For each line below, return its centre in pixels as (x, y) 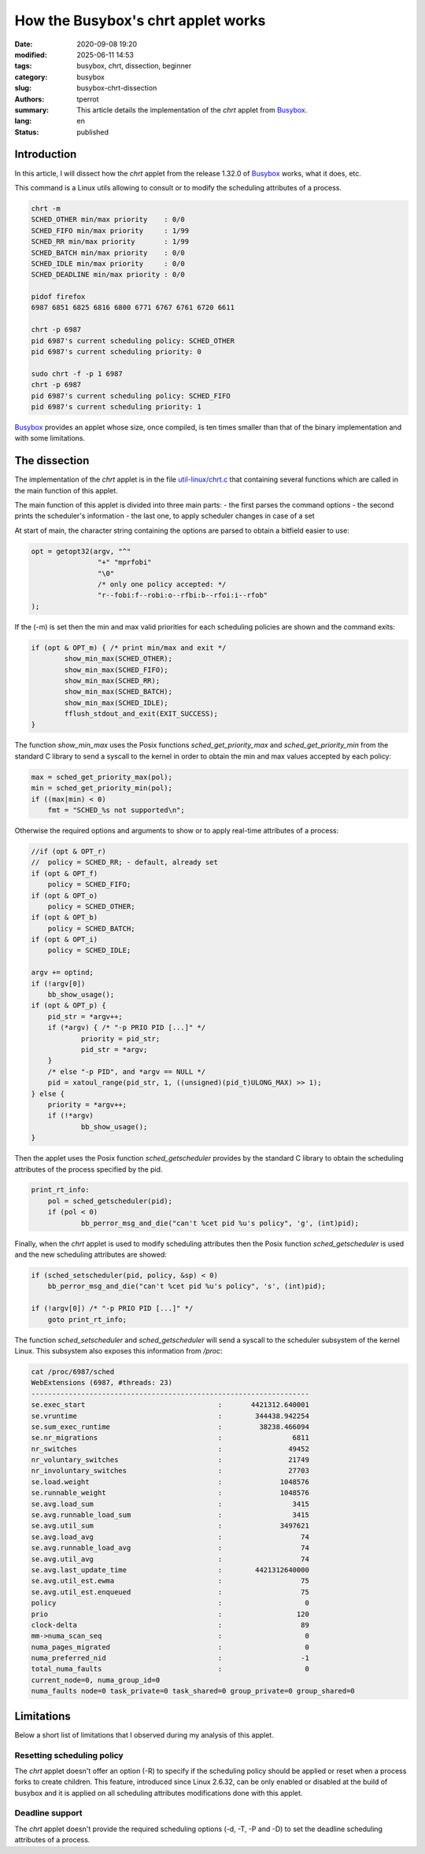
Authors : (30, 99)
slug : (23, 88)
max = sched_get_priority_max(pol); (102, 777)
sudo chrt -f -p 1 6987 (77, 373)
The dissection (52, 461)
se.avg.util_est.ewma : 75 (170, 1581)
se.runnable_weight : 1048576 (170, 1493)
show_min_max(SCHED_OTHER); (118, 659)
